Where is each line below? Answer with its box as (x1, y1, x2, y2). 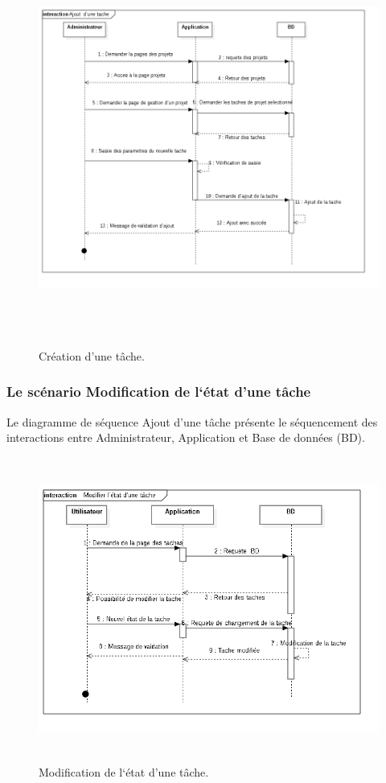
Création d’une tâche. (39, 347, 145, 364)
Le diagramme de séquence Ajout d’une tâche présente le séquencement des (6, 413, 378, 430)
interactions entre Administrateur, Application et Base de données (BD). (6, 429, 365, 446)
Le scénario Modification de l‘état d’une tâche (6, 381, 311, 402)
